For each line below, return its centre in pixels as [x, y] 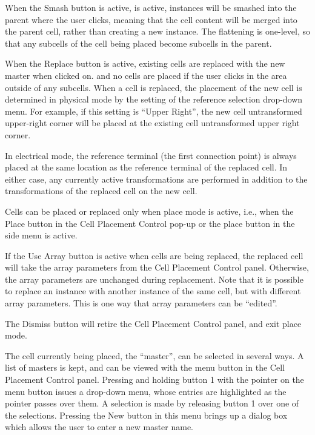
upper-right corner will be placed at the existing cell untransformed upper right [152, 123]
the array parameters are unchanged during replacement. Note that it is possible [154, 279]
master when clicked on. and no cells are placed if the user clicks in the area [146, 75]
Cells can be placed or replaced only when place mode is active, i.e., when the [149, 211]
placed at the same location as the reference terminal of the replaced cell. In [146, 167]
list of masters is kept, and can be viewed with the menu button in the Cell [145, 367]
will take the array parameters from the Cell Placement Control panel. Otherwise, [157, 267]
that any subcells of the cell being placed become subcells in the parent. [138, 43]
